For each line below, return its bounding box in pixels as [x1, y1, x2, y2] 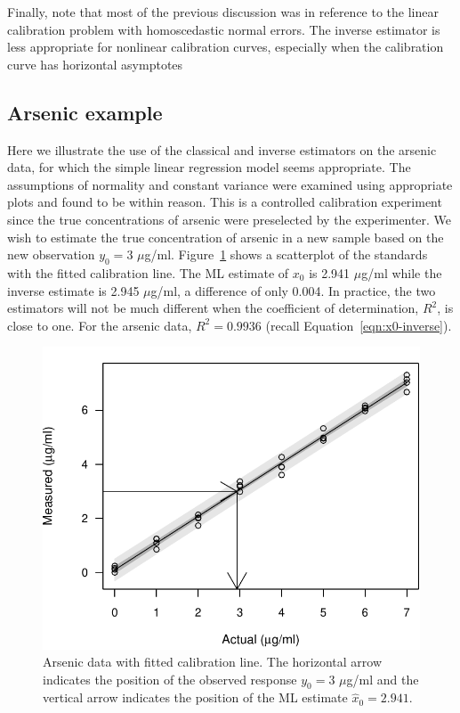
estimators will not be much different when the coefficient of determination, [7, 299, 419, 317]
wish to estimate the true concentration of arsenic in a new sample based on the [7, 227, 444, 246]
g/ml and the [346, 669, 419, 688]
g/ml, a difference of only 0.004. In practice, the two [150, 281, 436, 299]
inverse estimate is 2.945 [7, 281, 140, 299]
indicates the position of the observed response [43, 669, 297, 688]
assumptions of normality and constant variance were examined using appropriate [7, 175, 453, 193]
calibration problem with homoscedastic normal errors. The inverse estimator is [7, 20, 440, 38]
